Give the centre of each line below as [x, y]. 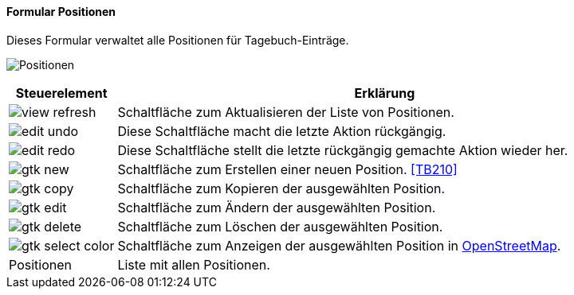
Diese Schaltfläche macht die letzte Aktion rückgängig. [282, 131]
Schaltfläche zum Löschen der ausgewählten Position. [280, 226]
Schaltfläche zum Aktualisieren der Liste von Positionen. [286, 112]
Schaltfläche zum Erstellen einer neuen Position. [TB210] [287, 169]
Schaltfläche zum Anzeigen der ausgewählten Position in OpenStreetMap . [339, 245]
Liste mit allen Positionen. [194, 264]
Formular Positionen [61, 12]
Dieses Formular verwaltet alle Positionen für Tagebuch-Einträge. [178, 40]
